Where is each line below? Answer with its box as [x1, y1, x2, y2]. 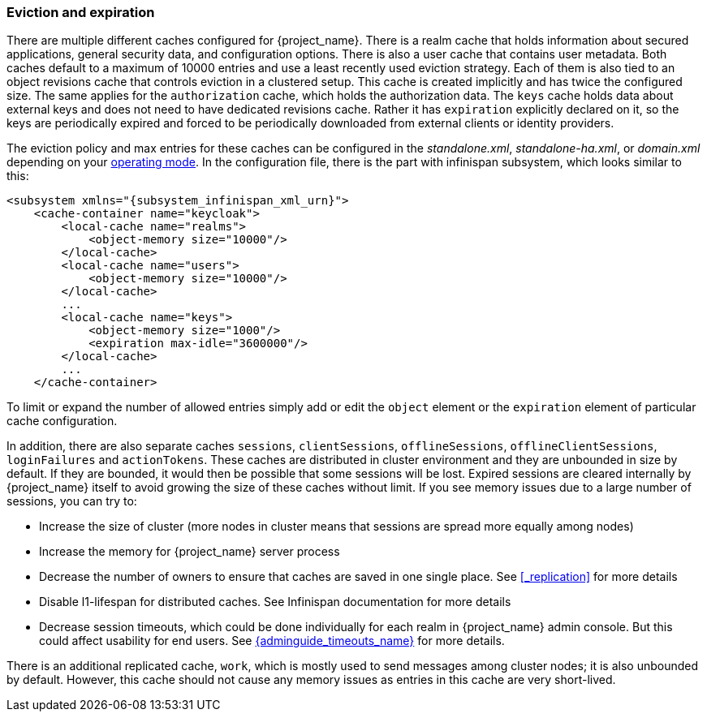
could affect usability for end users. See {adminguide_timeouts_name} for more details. [39, 634, 505, 648]
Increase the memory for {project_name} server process [39, 544, 340, 559]
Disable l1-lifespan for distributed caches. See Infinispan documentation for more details [39, 595, 511, 609]
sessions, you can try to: [6, 494, 137, 509]
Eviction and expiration [6, 4, 155, 20]
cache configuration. [6, 414, 118, 428]
